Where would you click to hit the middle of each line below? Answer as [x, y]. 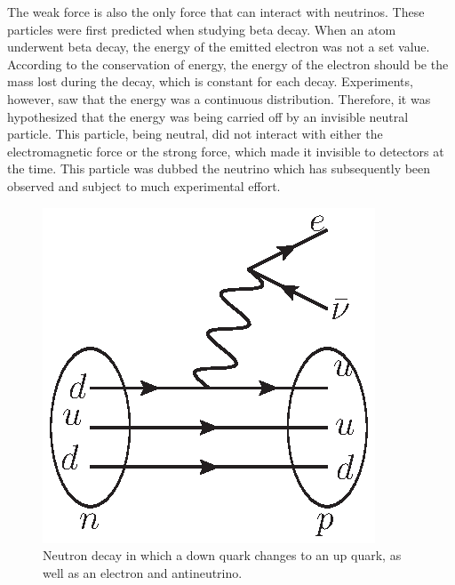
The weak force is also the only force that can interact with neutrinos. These [216, 12]
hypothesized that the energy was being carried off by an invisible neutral [208, 116]
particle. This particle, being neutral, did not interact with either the [195, 134]
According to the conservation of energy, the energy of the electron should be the [228, 64]
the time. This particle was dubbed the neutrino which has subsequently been [219, 168]
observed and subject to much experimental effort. [144, 185]
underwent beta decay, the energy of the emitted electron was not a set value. [219, 47]
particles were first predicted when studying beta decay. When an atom [202, 29]
